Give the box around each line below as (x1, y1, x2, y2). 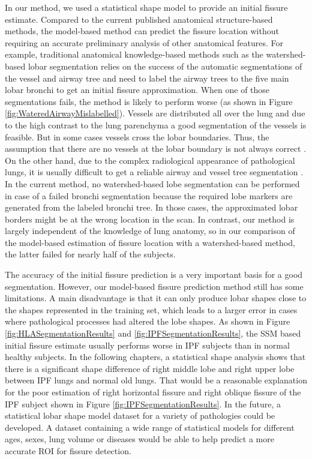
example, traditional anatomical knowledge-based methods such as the (5, 48, 263, 61)
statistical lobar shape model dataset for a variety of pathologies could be (5, 409, 275, 422)
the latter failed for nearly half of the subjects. (5, 248, 176, 260)
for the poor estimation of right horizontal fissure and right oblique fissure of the (5, 386, 301, 398)
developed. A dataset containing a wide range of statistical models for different (5, 421, 295, 433)
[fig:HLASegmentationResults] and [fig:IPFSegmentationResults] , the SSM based (5, 327, 301, 340)
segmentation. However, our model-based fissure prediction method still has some (5, 280, 304, 292)
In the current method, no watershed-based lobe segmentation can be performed (5, 177, 300, 190)
